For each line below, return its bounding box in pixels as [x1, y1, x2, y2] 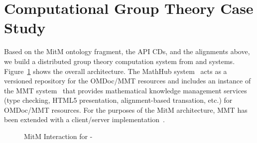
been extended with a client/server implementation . [4, 114, 165, 125]
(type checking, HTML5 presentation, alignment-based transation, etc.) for [4, 95, 233, 105]
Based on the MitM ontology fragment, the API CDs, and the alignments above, [4, 46, 250, 57]
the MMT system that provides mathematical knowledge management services [4, 85, 247, 95]
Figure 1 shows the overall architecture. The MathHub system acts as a [4, 66, 227, 76]
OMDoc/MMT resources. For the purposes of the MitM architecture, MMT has [4, 104, 248, 115]
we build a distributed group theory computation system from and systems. [4, 56, 235, 66]
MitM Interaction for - [24, 131, 93, 142]
